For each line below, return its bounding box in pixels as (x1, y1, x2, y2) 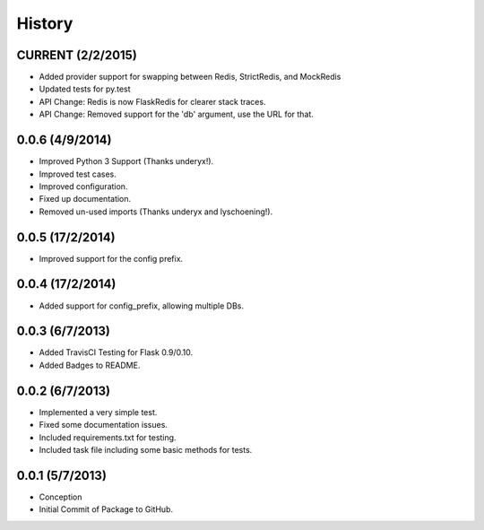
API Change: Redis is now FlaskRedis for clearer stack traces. (39, 96, 266, 107)
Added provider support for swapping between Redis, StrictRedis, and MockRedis (39, 72, 341, 83)
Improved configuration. (39, 180, 128, 192)
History (16, 13, 73, 33)
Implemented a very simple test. (39, 406, 158, 417)
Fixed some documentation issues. (39, 420, 168, 430)
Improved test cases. (39, 169, 117, 179)
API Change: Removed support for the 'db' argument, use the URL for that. (39, 109, 314, 120)
